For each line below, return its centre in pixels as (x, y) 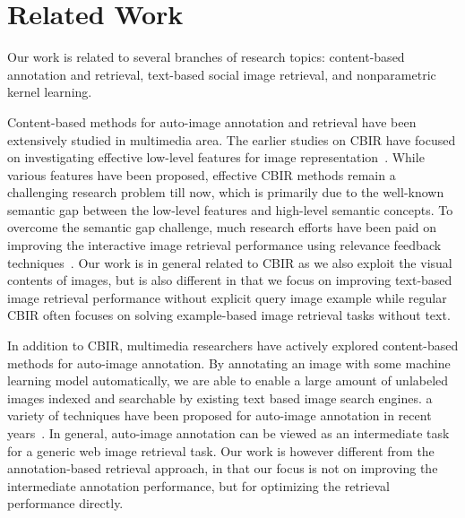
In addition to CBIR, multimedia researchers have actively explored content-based (233, 345)
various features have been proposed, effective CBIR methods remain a (202, 174)
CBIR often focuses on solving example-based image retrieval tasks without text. (229, 315)
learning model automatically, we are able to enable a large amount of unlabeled (228, 380)
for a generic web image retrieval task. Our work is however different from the (221, 450)
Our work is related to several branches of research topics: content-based (206, 57)
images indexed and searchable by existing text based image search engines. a (220, 397)
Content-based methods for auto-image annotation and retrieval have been (212, 121)
